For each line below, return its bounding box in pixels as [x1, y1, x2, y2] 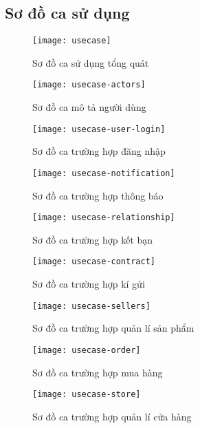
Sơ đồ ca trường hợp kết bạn [32, 232, 153, 246]
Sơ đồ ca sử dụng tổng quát [32, 55, 149, 69]
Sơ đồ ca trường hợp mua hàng [32, 365, 163, 379]
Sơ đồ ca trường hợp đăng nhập [32, 144, 166, 158]
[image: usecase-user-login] [32, 124, 166, 134]
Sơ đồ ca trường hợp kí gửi [32, 277, 145, 291]
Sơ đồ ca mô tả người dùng [32, 100, 146, 114]
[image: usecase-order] [32, 345, 141, 355]
